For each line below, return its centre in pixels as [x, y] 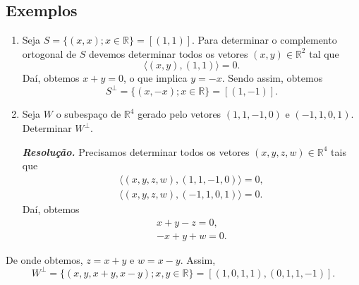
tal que [324, 53]
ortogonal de [49, 53]
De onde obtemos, [44, 259]
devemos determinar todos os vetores [168, 53]
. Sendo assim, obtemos [272, 78]
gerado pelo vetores [179, 114]
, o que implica [155, 78]
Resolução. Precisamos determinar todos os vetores [136, 151]
